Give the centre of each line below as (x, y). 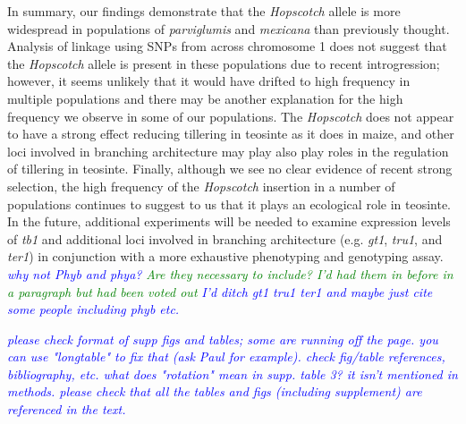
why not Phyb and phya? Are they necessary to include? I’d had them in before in (230, 273)
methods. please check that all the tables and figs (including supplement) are (215, 391)
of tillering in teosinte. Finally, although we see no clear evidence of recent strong (230, 169)
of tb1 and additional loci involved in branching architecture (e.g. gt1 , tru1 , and (225, 238)
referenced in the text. (67, 409)
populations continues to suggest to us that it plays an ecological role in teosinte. (229, 204)
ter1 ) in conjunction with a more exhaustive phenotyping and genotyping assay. (225, 256)
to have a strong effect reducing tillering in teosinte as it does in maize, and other (231, 134)
